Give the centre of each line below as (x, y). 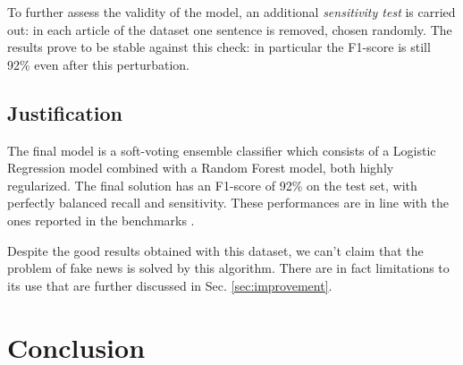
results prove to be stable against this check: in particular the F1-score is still (219, 47)
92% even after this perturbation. (98, 64)
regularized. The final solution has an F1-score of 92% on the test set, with (212, 185)
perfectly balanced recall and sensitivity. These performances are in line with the (228, 203)
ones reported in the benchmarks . (101, 220)
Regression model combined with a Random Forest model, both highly (201, 168)
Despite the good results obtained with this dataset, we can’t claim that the (215, 250)
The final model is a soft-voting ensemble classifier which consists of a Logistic (222, 150)
